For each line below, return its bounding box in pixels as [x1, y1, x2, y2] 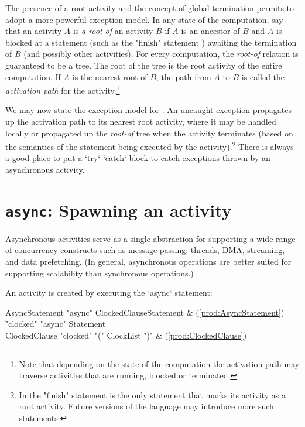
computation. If [5, 70, 61, 83]
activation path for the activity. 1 [5, 83, 120, 96]
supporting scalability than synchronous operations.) [5, 267, 194, 279]
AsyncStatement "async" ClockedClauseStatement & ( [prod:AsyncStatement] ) [5, 306, 285, 318]
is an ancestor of [181, 25, 240, 37]
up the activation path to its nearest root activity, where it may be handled [5, 115, 276, 127]
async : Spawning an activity [5, 197, 232, 221]
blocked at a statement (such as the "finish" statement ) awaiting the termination [5, 36, 297, 48]
